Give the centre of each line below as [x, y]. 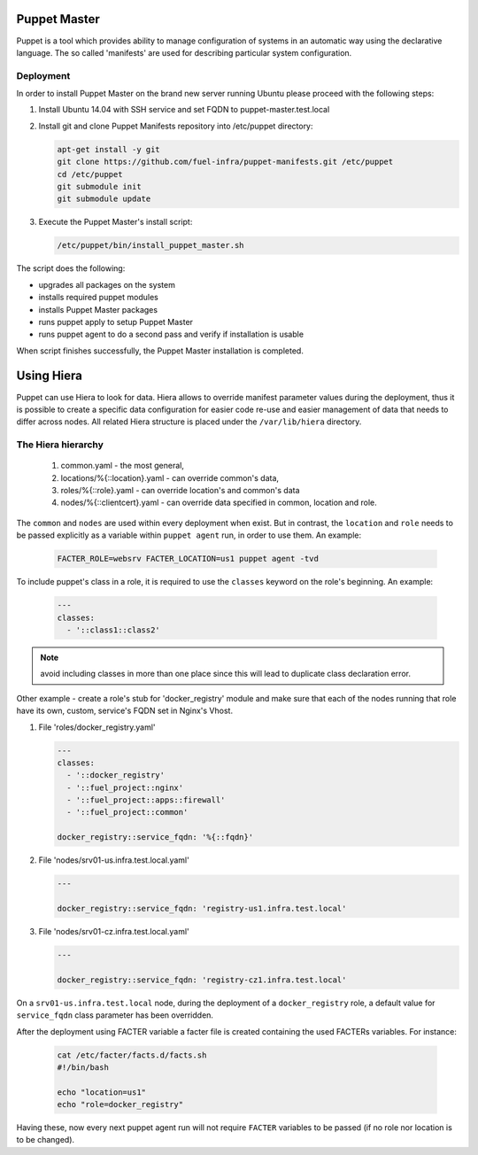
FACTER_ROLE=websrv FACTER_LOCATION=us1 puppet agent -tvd [188, 559]
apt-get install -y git [109, 149]
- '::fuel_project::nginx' [125, 787]
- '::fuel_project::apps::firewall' [146, 800]
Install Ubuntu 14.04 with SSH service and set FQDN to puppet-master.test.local [184, 110]
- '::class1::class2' [114, 630]
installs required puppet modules [98, 298]
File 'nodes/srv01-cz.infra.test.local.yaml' [114, 931]
